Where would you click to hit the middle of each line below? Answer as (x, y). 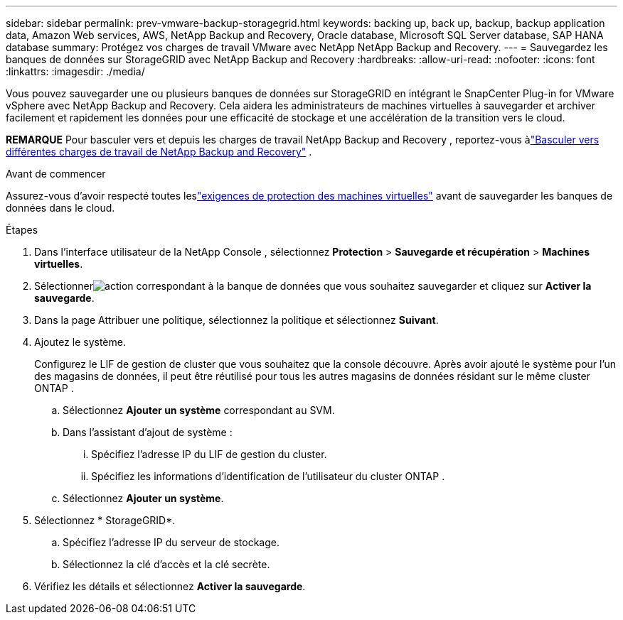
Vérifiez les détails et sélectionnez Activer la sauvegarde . (170, 586)
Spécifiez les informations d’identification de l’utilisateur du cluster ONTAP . (268, 476)
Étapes (22, 230)
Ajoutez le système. (80, 342)
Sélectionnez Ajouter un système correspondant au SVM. (199, 410)
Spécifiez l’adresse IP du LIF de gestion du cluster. (209, 454)
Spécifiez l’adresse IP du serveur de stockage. (171, 542)
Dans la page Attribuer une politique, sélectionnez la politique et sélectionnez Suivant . (236, 320)
